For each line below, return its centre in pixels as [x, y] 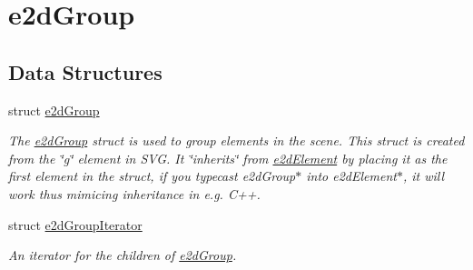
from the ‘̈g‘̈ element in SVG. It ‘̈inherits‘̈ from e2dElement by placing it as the [228, 158]
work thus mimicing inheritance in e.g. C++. [134, 193]
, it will [424, 176]
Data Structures [85, 71]
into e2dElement [351, 176]
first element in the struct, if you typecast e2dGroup [152, 176]
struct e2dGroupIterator [75, 224]
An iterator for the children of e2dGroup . [123, 255]
